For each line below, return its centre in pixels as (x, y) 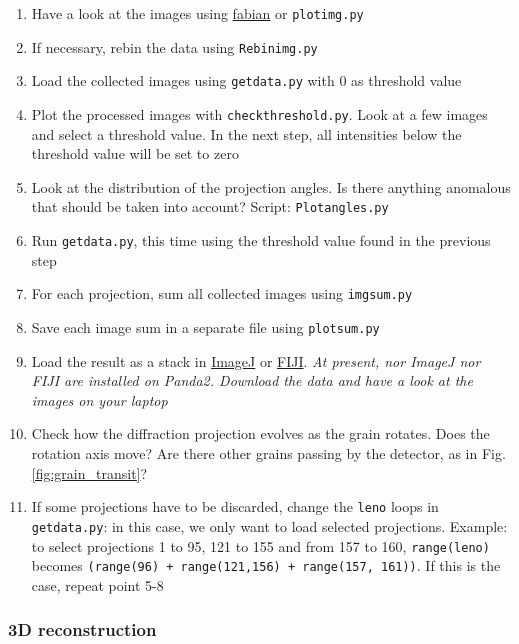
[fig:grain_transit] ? (89, 472)
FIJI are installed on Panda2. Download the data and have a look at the (252, 380)
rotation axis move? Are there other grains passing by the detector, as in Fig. (268, 453)
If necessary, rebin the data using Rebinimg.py (174, 46)
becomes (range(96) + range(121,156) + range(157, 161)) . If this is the (266, 565)
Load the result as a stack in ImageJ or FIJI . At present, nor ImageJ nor (256, 360)
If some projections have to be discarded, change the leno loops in (235, 506)
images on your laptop (99, 399)
